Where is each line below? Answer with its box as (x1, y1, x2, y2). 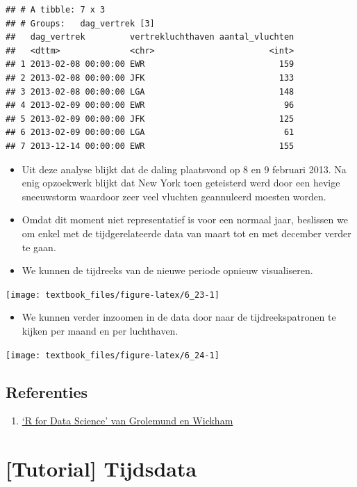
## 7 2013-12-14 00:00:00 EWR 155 (6, 141, 294, 151)
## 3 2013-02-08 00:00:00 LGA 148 (6, 86, 294, 97)
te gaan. (22, 239, 56, 254)
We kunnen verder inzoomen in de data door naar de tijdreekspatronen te (22, 310, 336, 324)
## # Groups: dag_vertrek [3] (6, 18, 155, 29)
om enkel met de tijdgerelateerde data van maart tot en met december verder (22, 225, 351, 240)
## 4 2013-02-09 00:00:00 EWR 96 (6, 100, 294, 111)
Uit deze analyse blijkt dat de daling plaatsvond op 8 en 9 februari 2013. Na (22, 161, 347, 176)
